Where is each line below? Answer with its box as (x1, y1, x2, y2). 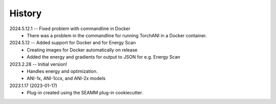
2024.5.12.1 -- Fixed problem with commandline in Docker (9, 25, 130, 32)
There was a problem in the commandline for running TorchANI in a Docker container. (27, 32, 207, 38)
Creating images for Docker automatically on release (27, 46, 138, 53)
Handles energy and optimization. (27, 68, 98, 74)
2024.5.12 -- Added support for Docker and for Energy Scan (9, 40, 136, 46)
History (9, 8, 42, 19)
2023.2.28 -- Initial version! (9, 61, 67, 67)
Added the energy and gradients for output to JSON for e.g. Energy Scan (27, 54, 180, 60)
